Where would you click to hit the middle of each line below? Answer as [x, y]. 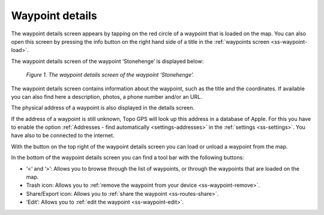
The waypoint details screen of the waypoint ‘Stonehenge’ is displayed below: [107, 61]
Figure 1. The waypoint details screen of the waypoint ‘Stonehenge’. [110, 75]
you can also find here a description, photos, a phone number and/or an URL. [106, 96]
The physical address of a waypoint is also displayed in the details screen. [103, 108]
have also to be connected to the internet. [63, 135]
